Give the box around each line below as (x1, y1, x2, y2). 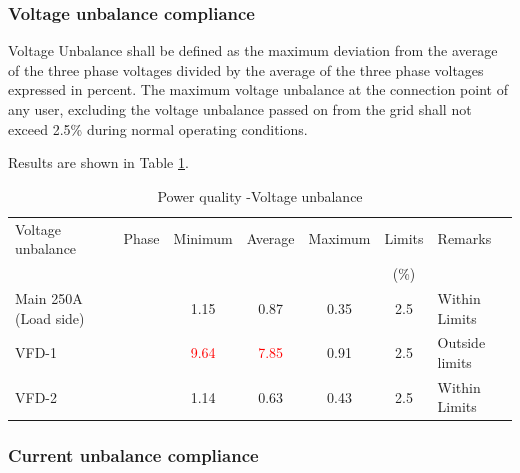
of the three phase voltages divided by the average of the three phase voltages (8, 59, 484, 80)
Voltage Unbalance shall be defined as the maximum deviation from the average (8, 40, 498, 61)
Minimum (173, 228, 233, 249)
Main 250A (15, 287, 83, 308)
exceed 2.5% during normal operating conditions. (8, 118, 308, 139)
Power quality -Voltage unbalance (157, 185, 363, 206)
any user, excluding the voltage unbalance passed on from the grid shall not (8, 99, 472, 119)
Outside (437, 332, 486, 353)
